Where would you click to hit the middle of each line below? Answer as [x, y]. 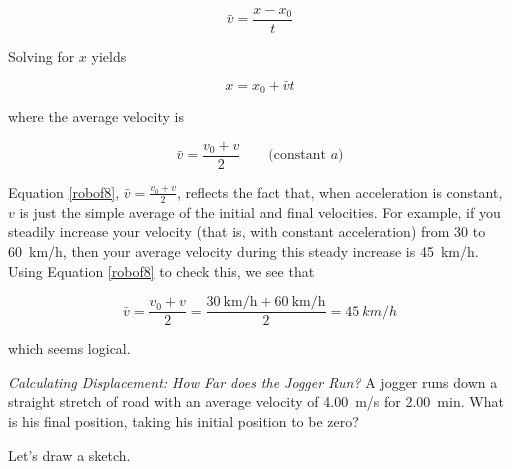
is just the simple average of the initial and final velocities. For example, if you [260, 211]
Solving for [41, 56]
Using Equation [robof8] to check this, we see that [161, 270]
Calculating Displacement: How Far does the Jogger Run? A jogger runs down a [253, 381]
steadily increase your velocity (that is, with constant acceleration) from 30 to [247, 231]
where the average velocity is [96, 116]
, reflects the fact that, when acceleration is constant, [339, 191]
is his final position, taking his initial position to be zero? [183, 421]
